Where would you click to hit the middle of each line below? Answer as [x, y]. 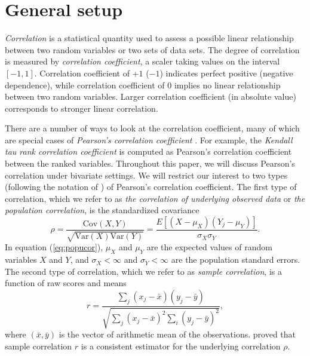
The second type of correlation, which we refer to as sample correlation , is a [143, 271]
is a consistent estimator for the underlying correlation [181, 346]
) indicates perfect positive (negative [226, 73]
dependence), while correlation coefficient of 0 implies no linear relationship [143, 85]
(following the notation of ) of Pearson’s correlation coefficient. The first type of [151, 187]
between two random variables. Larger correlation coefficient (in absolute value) [151, 96]
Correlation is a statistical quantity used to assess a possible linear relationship [149, 38]
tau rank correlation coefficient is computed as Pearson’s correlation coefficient [148, 151]
